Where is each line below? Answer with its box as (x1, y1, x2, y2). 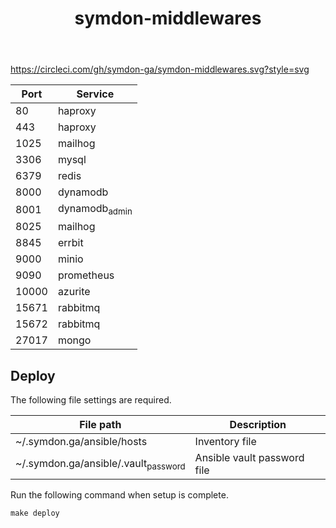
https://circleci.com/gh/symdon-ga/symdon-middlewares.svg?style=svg (10, 63, 310, 76)
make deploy (10, 508, 60, 519)
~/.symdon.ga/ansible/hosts (15, 435, 148, 449)
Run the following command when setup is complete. (10, 489, 229, 501)
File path (79, 418, 122, 432)
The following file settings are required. (10, 394, 172, 406)
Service (76, 87, 115, 101)
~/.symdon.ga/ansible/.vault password (15, 456, 186, 472)
